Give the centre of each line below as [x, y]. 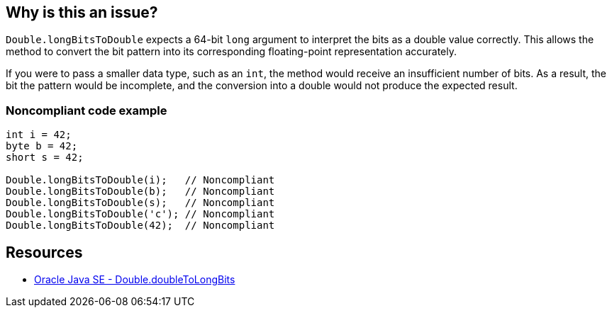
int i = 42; [39, 135]
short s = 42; [45, 158]
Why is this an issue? [82, 12]
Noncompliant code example [87, 110]
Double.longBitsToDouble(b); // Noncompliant [140, 192]
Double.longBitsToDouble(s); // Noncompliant [140, 203]
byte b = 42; [42, 146]
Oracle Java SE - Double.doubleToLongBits [135, 280]
